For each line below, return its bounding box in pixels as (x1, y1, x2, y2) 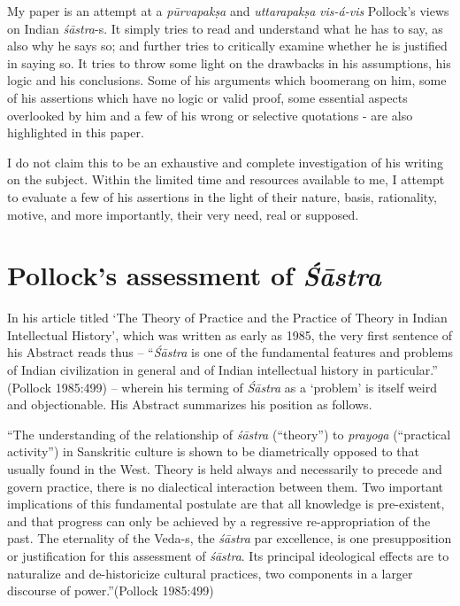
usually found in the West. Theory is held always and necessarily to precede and (7, 460, 442, 478)
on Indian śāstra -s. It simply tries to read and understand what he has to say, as (7, 19, 443, 37)
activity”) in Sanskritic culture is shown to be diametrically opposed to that (7, 442, 419, 461)
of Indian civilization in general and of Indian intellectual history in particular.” (7, 361, 438, 379)
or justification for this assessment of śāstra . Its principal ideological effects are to (7, 546, 449, 564)
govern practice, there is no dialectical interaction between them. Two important (7, 477, 443, 495)
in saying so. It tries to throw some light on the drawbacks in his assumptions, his (7, 53, 451, 72)
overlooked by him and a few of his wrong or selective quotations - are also (7, 105, 413, 124)
